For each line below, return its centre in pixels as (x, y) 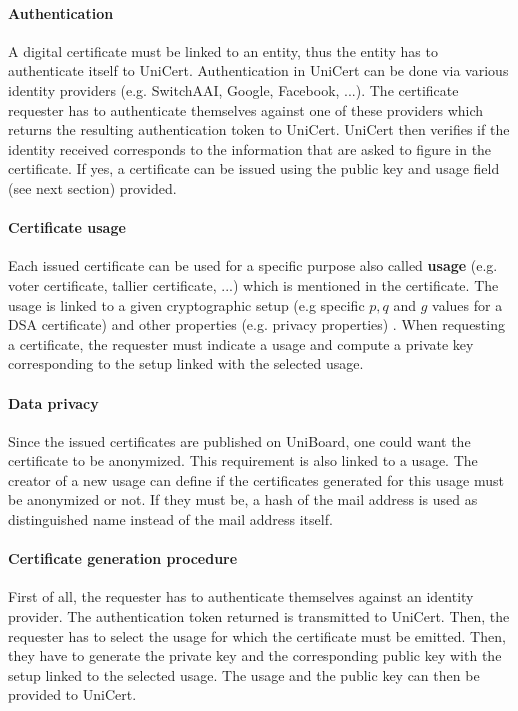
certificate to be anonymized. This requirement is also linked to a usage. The (243, 460)
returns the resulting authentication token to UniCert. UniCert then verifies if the (259, 129)
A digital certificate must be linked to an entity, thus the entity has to (223, 50)
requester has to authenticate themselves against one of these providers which (246, 109)
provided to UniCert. (72, 694)
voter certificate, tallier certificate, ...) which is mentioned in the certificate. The (253, 284)
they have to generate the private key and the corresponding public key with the (255, 655)
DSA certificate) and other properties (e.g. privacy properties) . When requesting (256, 324)
